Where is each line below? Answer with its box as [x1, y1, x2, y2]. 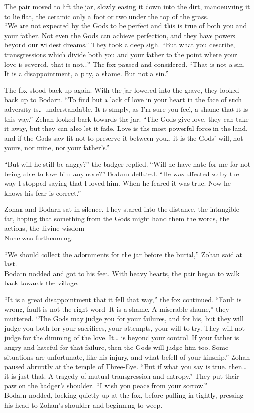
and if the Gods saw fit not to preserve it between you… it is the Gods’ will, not [4, 132, 243, 143]
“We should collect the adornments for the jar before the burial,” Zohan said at [4, 249, 242, 259]
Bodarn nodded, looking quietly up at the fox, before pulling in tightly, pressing [4, 390, 244, 400]
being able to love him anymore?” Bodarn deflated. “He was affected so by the [4, 168, 239, 178]
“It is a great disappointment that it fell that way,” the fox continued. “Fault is [4, 294, 242, 304]
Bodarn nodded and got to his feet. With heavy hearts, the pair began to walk [4, 268, 240, 278]
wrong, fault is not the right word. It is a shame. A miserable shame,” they [4, 304, 229, 314]
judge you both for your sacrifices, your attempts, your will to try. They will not [4, 323, 245, 333]
